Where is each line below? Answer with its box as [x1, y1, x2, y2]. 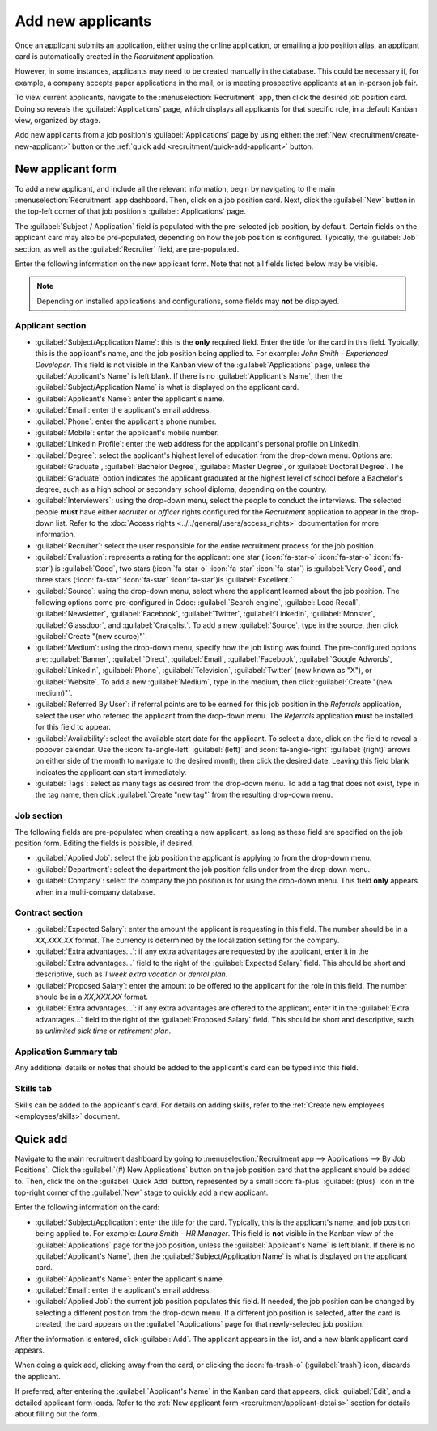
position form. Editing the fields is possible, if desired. [15, 838, 194, 848]
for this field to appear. [35, 722, 111, 732]
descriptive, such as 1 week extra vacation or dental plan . [35, 969, 228, 979]
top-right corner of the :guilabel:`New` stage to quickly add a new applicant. [15, 1188, 269, 1197]
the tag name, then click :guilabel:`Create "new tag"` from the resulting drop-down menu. [35, 790, 333, 800]
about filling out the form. [15, 1409, 100, 1419]
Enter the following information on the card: [15, 1202, 160, 1213]
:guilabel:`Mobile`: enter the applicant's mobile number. [35, 427, 219, 437]
